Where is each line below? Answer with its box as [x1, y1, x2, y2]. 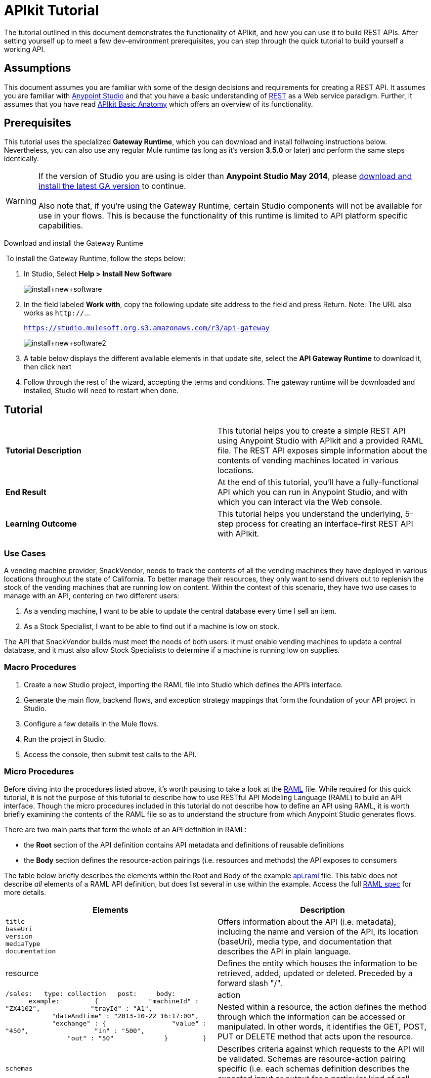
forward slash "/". [217, 978, 283, 988]
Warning [5, 196, 37, 206]
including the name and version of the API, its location [217, 926, 418, 937]
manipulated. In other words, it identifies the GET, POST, [217, 1022, 427, 1032]
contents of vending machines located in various [217, 455, 398, 466]
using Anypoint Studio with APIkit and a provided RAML [217, 436, 424, 446]
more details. [4, 888, 46, 897]
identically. [4, 154, 39, 163]
